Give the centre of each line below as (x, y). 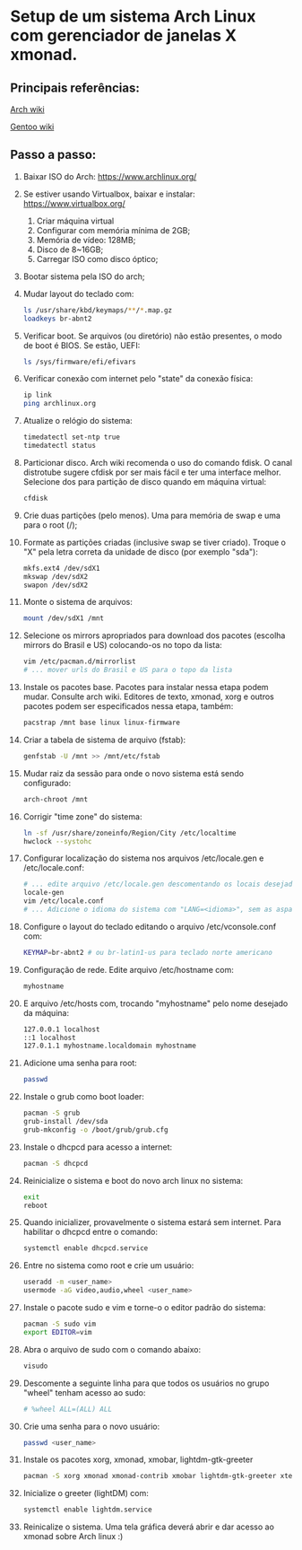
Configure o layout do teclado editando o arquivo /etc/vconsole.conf (150, 926)
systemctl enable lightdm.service (87, 1510)
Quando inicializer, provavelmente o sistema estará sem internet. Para (152, 1222)
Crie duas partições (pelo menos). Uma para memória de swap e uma (152, 515)
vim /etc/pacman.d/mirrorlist (80, 661)
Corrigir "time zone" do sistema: (82, 816)
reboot (35, 1205)
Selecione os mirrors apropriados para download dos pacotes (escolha (154, 635)
